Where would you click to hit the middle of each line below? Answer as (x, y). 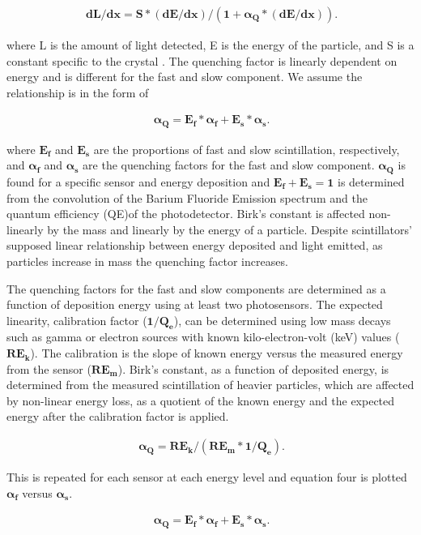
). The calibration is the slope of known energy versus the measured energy (217, 353)
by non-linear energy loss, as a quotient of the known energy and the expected (201, 400)
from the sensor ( (49, 368)
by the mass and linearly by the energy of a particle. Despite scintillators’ (230, 229)
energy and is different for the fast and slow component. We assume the (185, 77)
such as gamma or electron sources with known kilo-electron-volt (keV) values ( (203, 337)
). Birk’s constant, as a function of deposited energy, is (253, 368)
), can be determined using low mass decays (282, 320)
